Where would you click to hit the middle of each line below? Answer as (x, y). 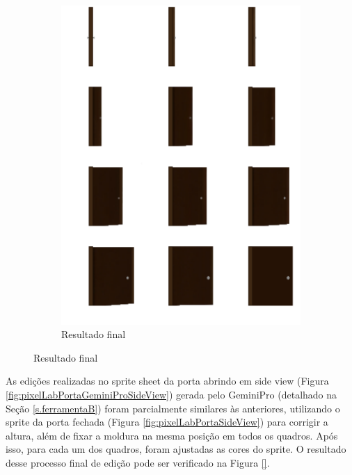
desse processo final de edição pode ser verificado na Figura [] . (138, 462)
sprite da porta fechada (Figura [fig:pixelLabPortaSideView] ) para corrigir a (167, 422)
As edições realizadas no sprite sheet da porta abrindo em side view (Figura (167, 381)
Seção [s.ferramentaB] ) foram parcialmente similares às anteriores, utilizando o (173, 408)
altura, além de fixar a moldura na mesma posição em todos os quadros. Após (172, 435)
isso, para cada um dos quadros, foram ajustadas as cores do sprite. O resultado (176, 449)
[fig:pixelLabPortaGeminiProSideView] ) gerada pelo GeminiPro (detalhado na (171, 395)
